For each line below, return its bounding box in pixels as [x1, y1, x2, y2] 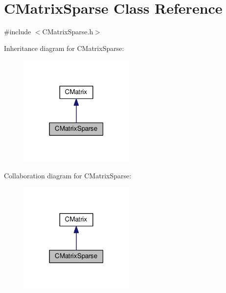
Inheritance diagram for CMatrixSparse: [4, 43, 124, 53]
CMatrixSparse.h [42, 26, 93, 37]
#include [4, 26, 31, 37]
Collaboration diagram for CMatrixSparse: [4, 170, 132, 180]
